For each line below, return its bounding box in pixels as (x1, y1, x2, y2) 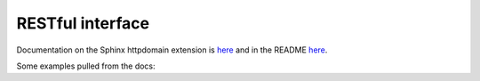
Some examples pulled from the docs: (16, 61, 156, 71)
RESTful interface (16, 13, 150, 33)
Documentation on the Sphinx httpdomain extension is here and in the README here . (16, 45, 328, 55)
